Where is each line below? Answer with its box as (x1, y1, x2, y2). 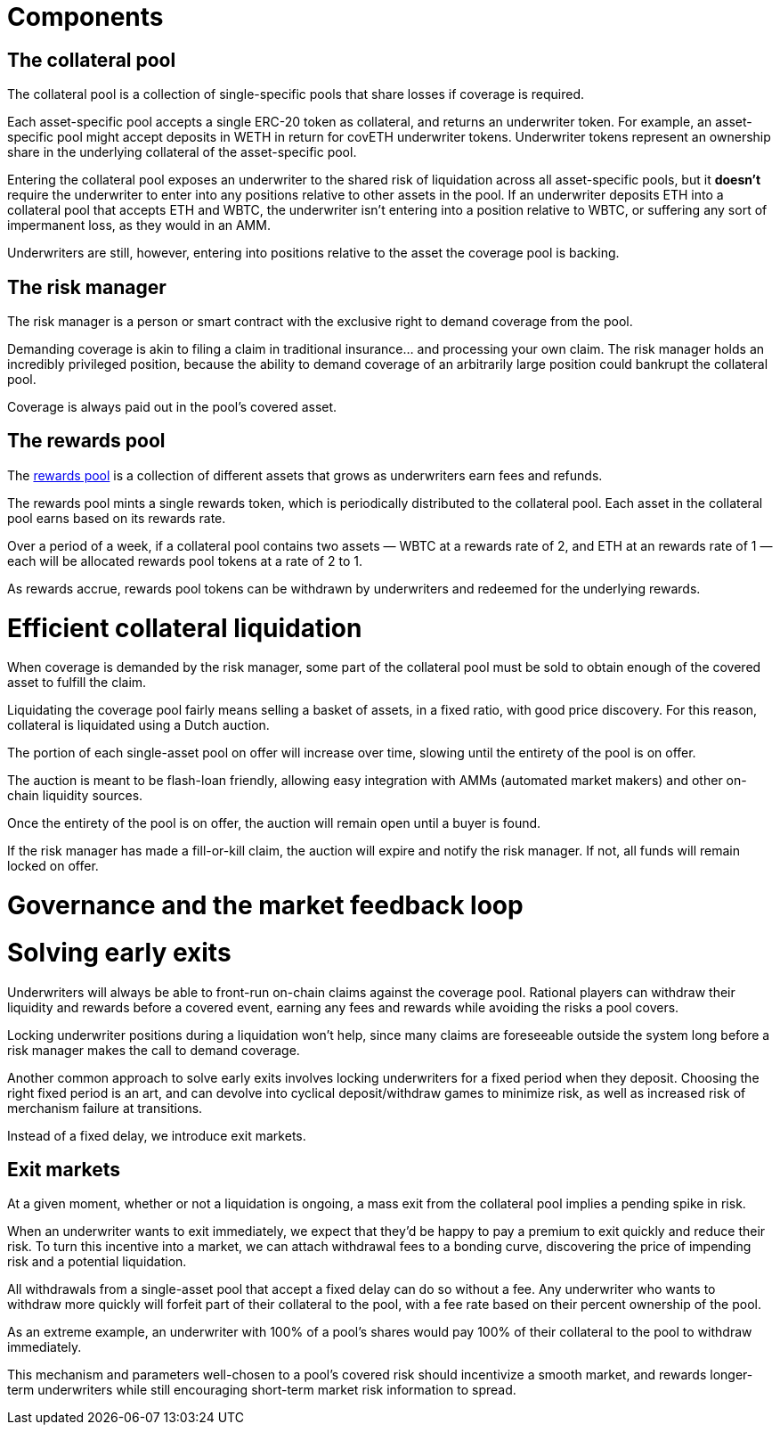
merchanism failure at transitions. (7, 1100, 203, 1116)
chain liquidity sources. (7, 788, 143, 804)
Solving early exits (7, 937, 232, 968)
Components (7, 2, 164, 32)
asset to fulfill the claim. (7, 675, 147, 691)
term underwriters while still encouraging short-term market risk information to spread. (7, 1382, 516, 1398)
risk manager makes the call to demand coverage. (7, 1042, 300, 1058)
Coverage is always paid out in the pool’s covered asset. (7, 399, 337, 415)
